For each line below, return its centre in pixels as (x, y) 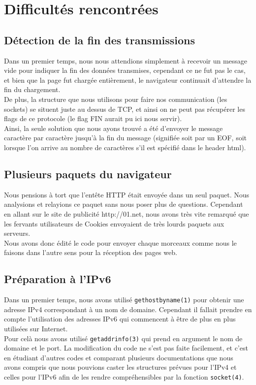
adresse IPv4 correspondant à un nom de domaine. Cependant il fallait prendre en (128, 309)
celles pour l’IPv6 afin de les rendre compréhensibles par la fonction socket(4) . (124, 376)
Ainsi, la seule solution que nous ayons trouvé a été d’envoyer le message (113, 128)
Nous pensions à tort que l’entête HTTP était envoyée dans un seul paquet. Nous (127, 194)
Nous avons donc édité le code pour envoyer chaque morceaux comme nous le (120, 242)
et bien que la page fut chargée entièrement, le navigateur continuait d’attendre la (128, 80)
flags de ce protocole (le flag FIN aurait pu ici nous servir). (93, 118)
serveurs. (17, 233)
